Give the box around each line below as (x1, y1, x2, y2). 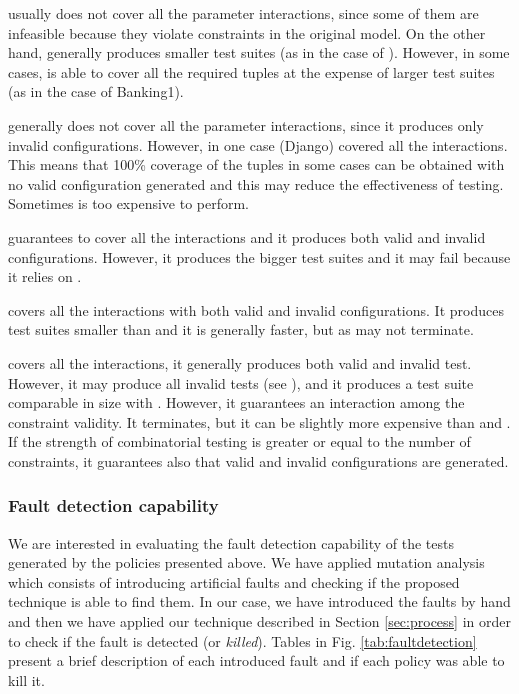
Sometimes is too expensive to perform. (8, 193, 250, 214)
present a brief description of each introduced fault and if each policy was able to (8, 650, 505, 671)
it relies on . (8, 266, 82, 287)
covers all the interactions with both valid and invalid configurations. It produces (8, 299, 504, 320)
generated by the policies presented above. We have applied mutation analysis (8, 552, 485, 573)
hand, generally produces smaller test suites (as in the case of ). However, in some (8, 42, 510, 63)
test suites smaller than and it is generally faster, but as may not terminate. (8, 319, 474, 340)
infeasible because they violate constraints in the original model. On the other (8, 22, 486, 43)
